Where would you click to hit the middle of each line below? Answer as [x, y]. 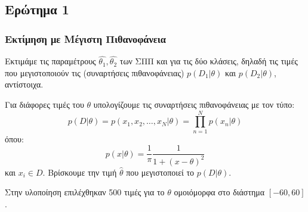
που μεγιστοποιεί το [160, 172]
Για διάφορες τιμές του [44, 104]
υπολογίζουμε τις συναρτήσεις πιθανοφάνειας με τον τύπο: [194, 104]
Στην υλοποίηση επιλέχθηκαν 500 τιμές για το [85, 192]
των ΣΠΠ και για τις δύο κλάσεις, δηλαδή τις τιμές [209, 61]
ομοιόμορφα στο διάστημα [219, 192]
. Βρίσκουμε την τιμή [80, 172]
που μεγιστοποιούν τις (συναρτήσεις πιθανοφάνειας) [95, 72]
